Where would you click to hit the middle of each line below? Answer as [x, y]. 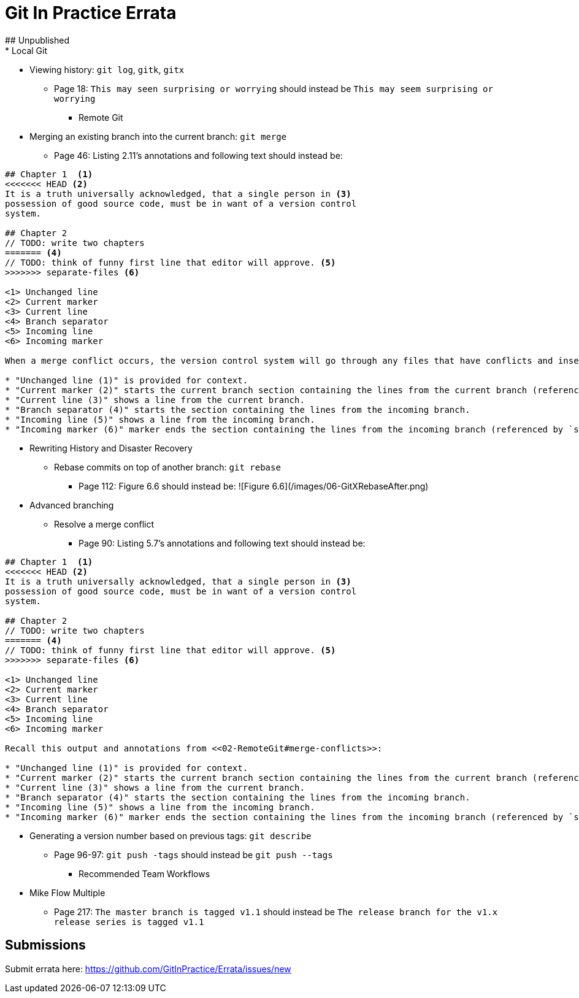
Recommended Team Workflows [144, 873]
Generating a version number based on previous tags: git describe [171, 835]
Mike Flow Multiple [67, 892]
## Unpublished [37, 40]
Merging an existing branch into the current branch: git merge [158, 136]
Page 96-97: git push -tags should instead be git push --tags [194, 854]
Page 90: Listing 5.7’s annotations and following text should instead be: [222, 543]
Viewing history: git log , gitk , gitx [107, 69]
